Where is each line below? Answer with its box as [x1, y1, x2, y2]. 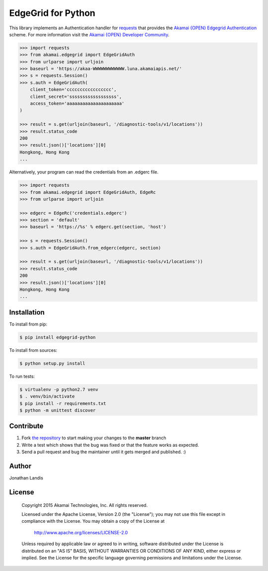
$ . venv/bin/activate [19, 394, 75, 400]
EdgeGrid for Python [9, 7, 96, 18]
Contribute [9, 422, 44, 430]
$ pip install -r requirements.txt [19, 401, 106, 406]
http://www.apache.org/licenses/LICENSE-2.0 [34, 529, 128, 535]
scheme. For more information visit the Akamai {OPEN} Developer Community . [9, 31, 170, 37]
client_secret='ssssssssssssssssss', [30, 93, 122, 99]
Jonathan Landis [9, 475, 43, 481]
